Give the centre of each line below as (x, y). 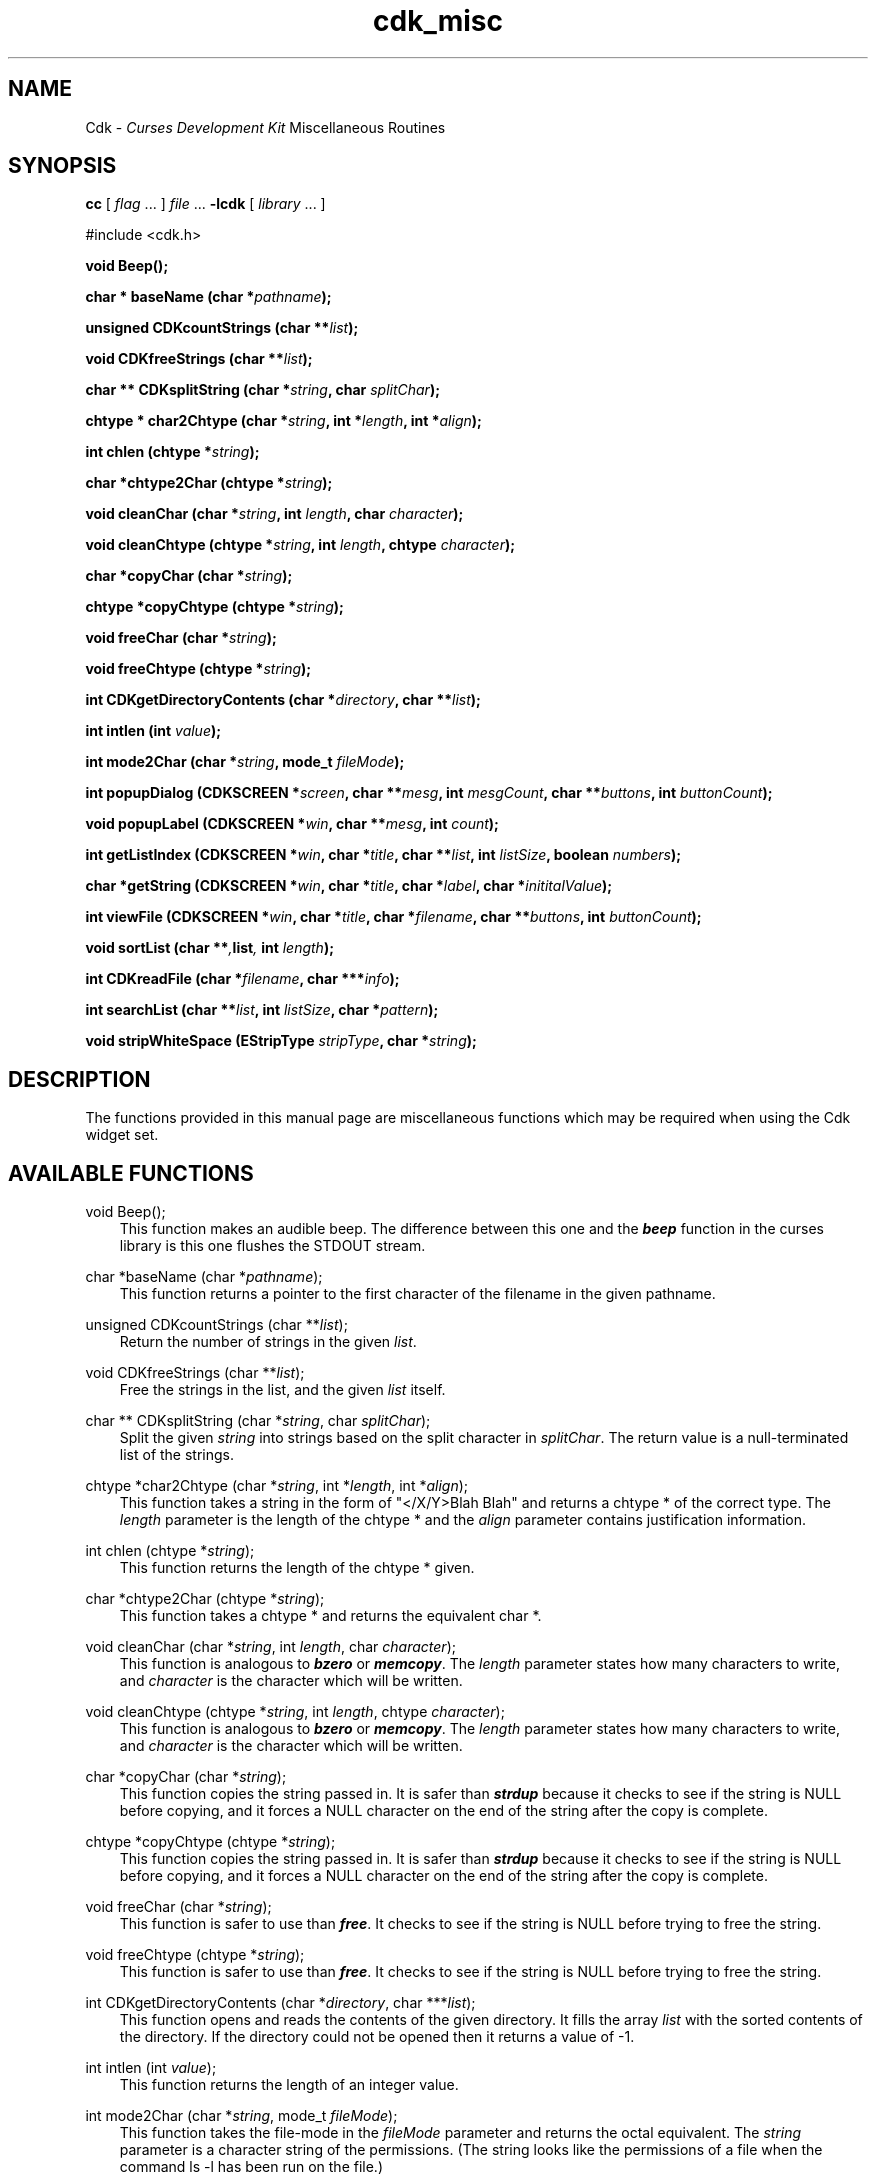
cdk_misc (438, 21)
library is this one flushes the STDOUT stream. (272, 1246)
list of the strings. (177, 1455)
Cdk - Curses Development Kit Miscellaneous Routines (265, 127)
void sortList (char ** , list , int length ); (209, 948)
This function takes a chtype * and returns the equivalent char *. (330, 1616)
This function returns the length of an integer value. (289, 2085)
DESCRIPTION (79, 1079)
